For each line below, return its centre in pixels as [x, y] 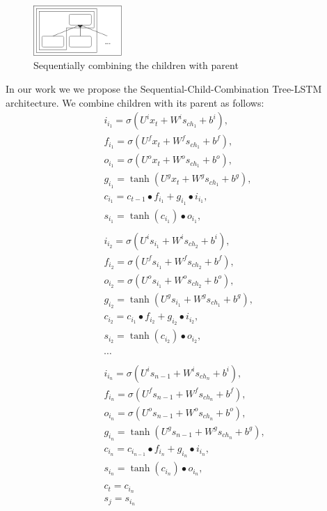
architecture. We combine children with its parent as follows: [135, 102]
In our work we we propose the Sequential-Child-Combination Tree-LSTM [164, 89]
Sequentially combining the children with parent [136, 65]
